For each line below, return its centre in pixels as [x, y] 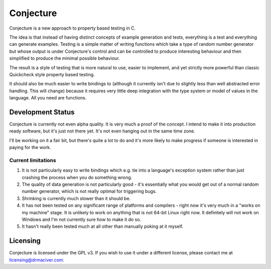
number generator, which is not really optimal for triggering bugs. [89, 191]
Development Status [42, 112]
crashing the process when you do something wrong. [77, 177]
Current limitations [33, 160]
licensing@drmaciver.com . [37, 260]
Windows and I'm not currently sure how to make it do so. [82, 220]
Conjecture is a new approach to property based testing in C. [73, 28]
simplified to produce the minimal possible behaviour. [64, 58]
